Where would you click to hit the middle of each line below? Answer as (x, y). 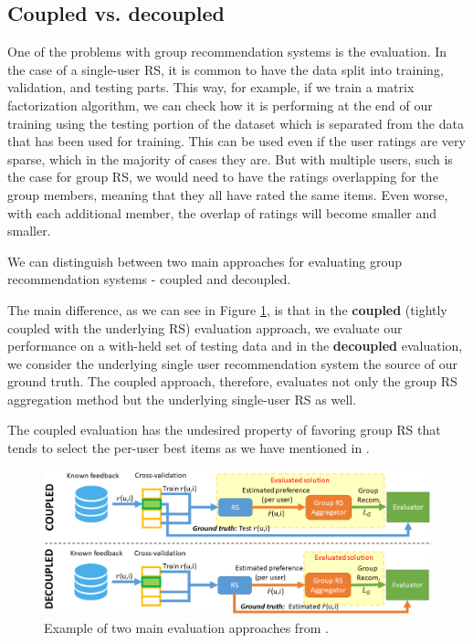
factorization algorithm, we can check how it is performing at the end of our (220, 105)
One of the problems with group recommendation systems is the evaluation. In (227, 52)
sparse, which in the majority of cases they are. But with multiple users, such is (230, 158)
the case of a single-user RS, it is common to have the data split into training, (226, 69)
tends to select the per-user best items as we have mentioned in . (189, 448)
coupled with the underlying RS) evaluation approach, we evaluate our (205, 327)
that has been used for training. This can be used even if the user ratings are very (236, 141)
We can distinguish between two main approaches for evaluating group (205, 261)
